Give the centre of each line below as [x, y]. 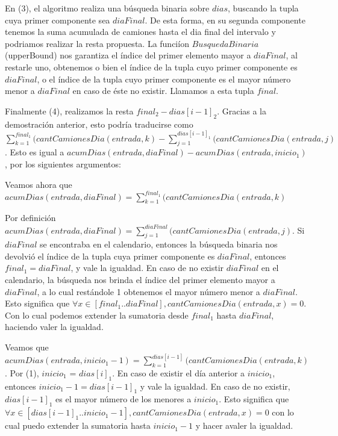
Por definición [30, 218]
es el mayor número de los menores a [124, 399]
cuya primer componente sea [58, 20]
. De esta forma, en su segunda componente [225, 20]
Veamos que [27, 347]
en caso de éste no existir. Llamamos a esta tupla [163, 91]
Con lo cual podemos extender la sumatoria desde [97, 315]
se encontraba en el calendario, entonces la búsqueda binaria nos [159, 244]
